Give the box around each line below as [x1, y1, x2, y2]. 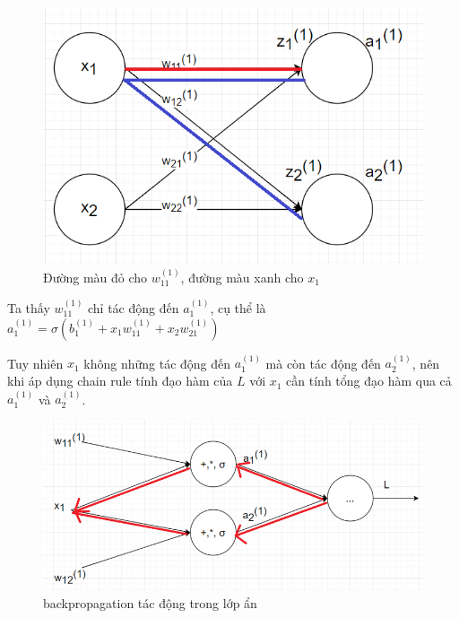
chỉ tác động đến [88, 299, 179, 318]
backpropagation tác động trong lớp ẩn [43, 594, 257, 613]
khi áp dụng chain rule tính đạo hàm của [7, 371, 233, 390]
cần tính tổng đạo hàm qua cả [286, 371, 452, 390]
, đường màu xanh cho [180, 267, 304, 286]
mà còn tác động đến [265, 353, 381, 372]
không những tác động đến [83, 353, 231, 372]
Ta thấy [7, 299, 50, 318]
